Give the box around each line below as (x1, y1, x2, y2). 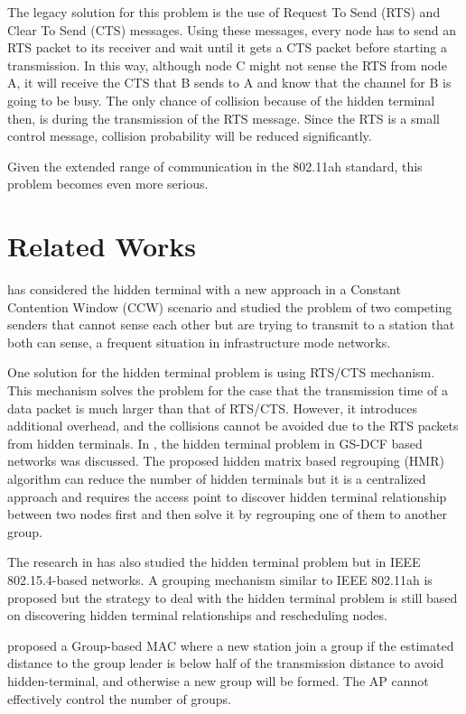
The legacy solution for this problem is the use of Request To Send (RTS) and (7, 3, 441, 21)
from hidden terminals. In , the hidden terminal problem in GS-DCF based (7, 433, 423, 452)
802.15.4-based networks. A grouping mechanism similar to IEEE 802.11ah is (7, 570, 433, 589)
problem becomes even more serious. (7, 174, 209, 193)
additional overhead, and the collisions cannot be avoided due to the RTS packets (7, 416, 459, 435)
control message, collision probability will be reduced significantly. (7, 126, 372, 145)
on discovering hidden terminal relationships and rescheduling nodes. (7, 606, 387, 625)
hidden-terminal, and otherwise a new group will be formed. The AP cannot (7, 671, 429, 690)
